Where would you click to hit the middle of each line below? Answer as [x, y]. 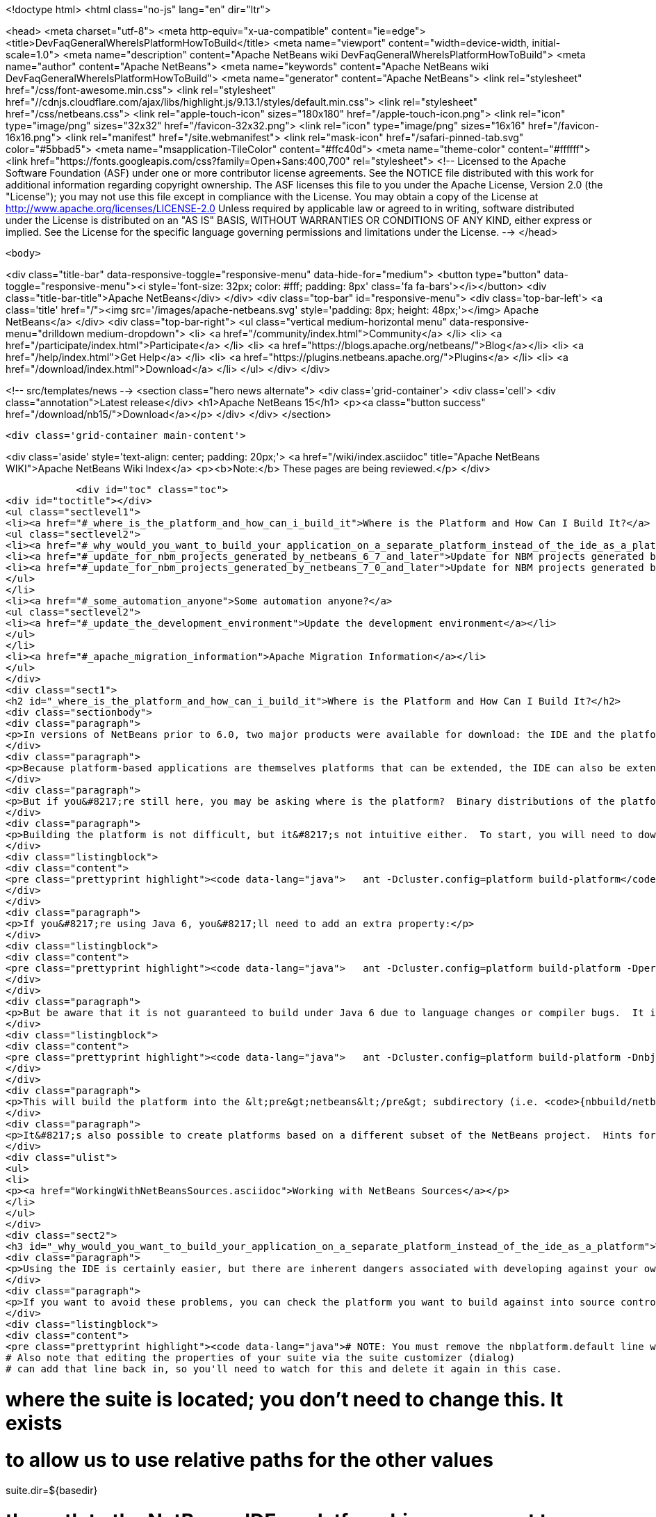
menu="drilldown [45, 334]
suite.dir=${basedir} [52, 1491]
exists [34, 1423]
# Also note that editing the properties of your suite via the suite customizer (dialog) [261, 1358]
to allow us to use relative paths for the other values [249, 1460]
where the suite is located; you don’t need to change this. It [285, 1399]
